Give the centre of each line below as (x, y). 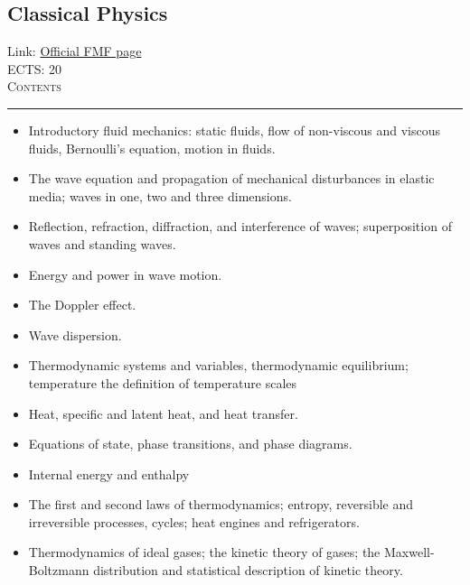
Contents (34, 86)
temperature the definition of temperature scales (163, 382)
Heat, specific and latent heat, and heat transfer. (163, 413)
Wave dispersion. (75, 334)
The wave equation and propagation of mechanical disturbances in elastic (231, 178)
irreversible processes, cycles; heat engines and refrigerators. (194, 521)
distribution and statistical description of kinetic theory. (248, 570)
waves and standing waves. (102, 243)
